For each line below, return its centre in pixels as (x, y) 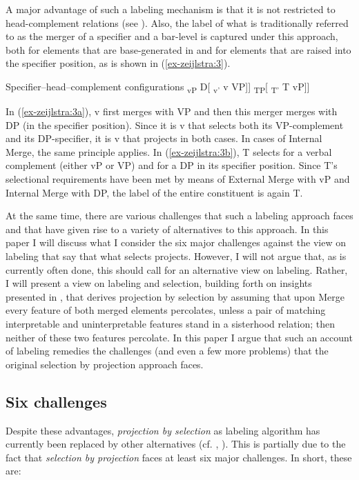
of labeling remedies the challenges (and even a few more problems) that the (167, 351)
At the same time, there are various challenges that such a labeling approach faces (179, 216)
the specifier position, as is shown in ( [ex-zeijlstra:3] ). (118, 63)
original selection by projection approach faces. (105, 364)
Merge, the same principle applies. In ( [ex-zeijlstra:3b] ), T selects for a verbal (169, 151)
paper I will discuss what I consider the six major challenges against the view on (176, 242)
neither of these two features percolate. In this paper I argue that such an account (179, 337)
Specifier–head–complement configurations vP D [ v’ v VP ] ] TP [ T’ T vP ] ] (158, 87)
